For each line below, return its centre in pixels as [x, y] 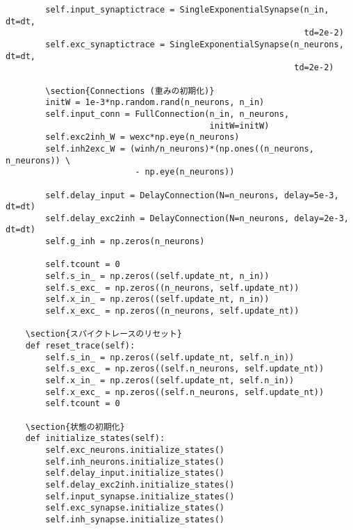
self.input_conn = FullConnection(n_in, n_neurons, [167, 114]
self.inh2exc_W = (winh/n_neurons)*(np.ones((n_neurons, [180, 148]
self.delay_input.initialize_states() [135, 473]
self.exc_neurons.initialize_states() [135, 450]
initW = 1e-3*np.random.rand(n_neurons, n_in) [155, 103]
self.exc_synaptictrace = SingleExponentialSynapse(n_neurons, [195, 44]
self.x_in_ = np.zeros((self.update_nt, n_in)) [157, 299]
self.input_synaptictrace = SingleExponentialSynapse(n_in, [187, 10]
